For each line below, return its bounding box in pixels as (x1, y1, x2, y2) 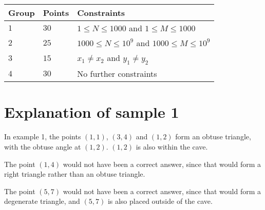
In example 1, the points (4, 131, 81, 142)
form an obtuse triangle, (175, 131, 251, 142)
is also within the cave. (136, 141, 208, 152)
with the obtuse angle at (4, 141, 81, 152)
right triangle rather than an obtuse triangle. (4, 169, 145, 179)
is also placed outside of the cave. (107, 196, 213, 206)
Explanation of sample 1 (4, 101, 179, 122)
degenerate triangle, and (4, 196, 80, 206)
